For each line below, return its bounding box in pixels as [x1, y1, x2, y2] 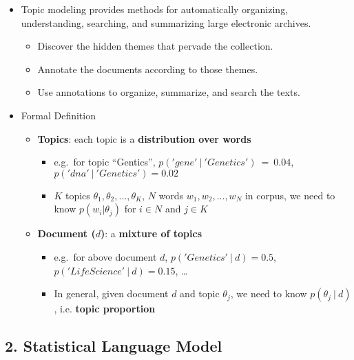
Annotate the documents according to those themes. [37, 61, 258, 76]
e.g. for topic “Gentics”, [54, 154, 156, 169]
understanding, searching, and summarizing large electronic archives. [21, 15, 311, 30]
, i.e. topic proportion [54, 301, 156, 316]
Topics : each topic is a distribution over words [37, 131, 251, 146]
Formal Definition [21, 108, 96, 122]
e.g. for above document [54, 249, 157, 263]
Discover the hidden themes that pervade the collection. [37, 39, 273, 53]
